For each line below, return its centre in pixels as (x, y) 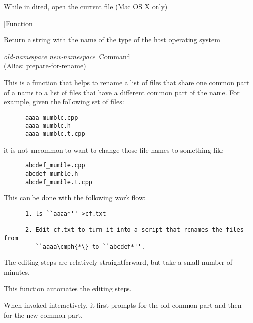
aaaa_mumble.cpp (51, 117)
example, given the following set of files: (64, 102)
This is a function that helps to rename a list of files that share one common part (127, 82)
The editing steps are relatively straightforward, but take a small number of (118, 262)
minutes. (17, 272)
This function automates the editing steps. (68, 288)
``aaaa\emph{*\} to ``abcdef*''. (90, 246)
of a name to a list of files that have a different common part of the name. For (122, 92)
